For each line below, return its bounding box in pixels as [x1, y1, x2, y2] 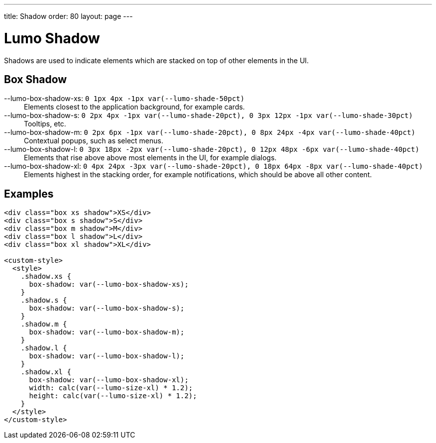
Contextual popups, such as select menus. [24, 136, 163, 145]
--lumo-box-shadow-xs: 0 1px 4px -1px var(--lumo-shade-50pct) [4, 94, 245, 103]
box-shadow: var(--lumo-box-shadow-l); [29, 352, 185, 360]
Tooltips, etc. [24, 119, 66, 128]
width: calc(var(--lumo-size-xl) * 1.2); [29, 384, 193, 392]
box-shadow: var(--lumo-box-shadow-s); [29, 304, 185, 313]
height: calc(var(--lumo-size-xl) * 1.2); [29, 392, 197, 400]
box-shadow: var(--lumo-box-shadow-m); [29, 328, 185, 336]
